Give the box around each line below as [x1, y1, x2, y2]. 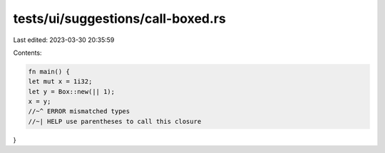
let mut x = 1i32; [28, 78, 93, 85]
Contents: [13, 48, 42, 57]
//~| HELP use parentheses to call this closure [28, 117, 202, 125]
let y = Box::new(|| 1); [28, 88, 115, 95]
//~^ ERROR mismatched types [28, 107, 130, 115]
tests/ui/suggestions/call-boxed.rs [13, 11, 226, 26]
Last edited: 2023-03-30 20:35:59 [13, 36, 115, 44]
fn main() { [28, 68, 71, 75]
